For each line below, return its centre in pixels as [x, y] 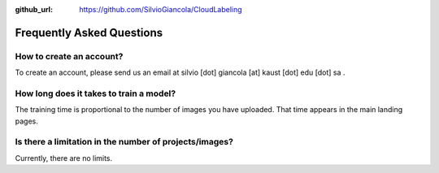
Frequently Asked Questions [89, 32]
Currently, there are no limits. [64, 158]
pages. [26, 121]
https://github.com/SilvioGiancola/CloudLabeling [161, 9]
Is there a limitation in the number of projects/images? [124, 142]
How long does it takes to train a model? [96, 93]
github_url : [34, 9]
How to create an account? [69, 56]
